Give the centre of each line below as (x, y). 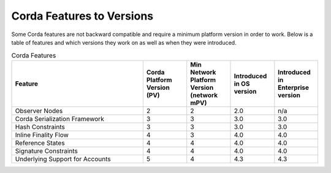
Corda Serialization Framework (59, 119)
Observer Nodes (39, 111)
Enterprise (294, 87)
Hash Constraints (40, 127)
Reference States (40, 142)
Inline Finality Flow (42, 134)
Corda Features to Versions (82, 16)
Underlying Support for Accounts (63, 159)
